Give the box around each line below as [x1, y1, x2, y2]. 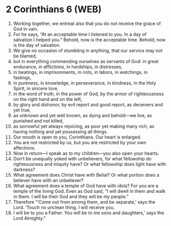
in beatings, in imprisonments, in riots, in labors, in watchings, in [13, 69, 148, 75]
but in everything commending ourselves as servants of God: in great [13, 58, 159, 64]
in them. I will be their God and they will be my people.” [13, 193, 129, 200]
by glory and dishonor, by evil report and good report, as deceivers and [13, 101, 163, 107]
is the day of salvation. [13, 42, 61, 48]
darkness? [13, 166, 35, 173]
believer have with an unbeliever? [13, 177, 83, 183]
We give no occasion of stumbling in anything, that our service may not [13, 47, 163, 53]
